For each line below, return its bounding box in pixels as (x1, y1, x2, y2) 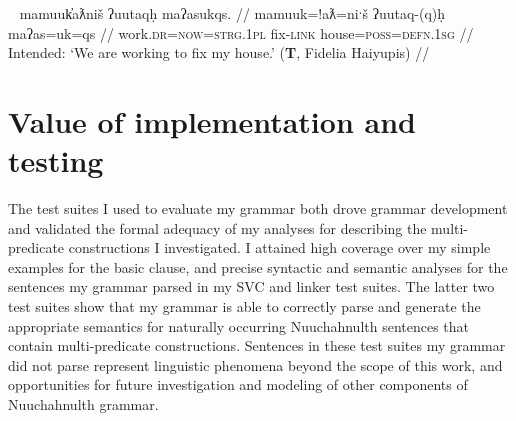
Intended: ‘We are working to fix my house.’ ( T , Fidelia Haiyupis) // (8, 42, 430, 63)
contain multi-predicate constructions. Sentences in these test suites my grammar (8, 335, 506, 356)
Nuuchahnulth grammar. (8, 394, 159, 415)
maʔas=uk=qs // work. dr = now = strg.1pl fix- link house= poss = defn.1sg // (8, 22, 474, 43)
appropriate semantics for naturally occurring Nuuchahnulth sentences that (8, 315, 470, 336)
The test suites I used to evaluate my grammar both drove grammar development (8, 198, 508, 219)
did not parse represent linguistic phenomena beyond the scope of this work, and (8, 354, 503, 375)
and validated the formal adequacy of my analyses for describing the (8, 217, 427, 238)
